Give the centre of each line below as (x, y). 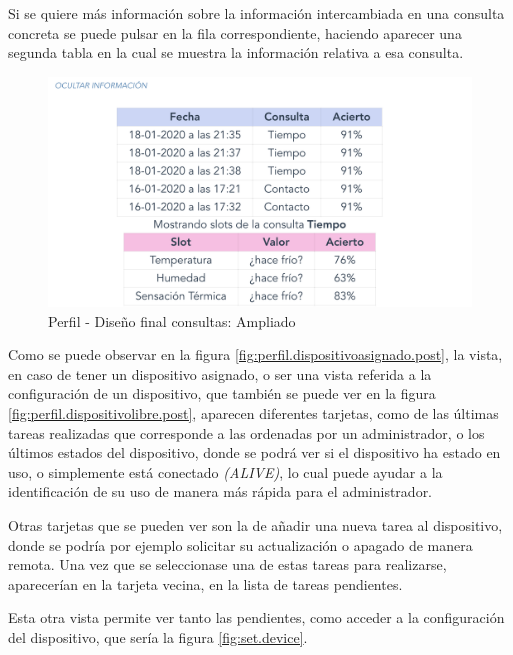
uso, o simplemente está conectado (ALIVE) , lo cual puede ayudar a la (225, 471)
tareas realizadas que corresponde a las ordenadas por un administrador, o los (246, 432)
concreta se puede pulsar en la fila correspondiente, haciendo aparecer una (235, 32)
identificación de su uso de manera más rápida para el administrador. (220, 491)
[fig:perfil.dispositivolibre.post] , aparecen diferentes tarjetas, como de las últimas (253, 412)
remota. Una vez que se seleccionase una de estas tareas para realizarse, (227, 564)
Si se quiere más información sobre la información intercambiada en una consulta (256, 13)
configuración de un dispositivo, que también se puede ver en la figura (222, 393)
